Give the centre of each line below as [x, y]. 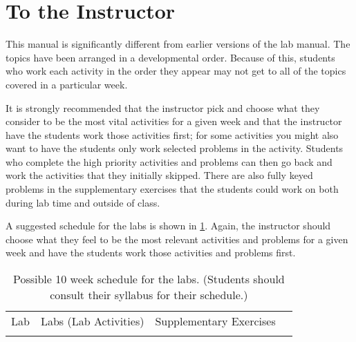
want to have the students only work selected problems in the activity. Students [175, 148]
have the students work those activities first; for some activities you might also [172, 134]
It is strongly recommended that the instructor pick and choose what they [163, 107]
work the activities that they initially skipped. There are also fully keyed [159, 175]
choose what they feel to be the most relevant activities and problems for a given [177, 239]
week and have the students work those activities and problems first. [151, 253]
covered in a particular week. [67, 84]
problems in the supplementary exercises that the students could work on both [172, 189]
